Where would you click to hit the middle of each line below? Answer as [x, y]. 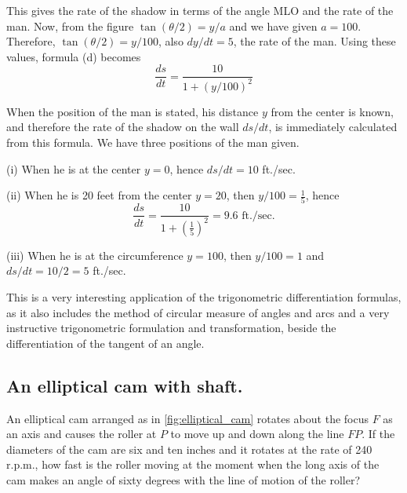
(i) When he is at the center [74, 168]
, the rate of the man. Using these [314, 41]
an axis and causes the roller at [82, 434]
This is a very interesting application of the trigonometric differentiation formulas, [204, 297]
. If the [378, 434]
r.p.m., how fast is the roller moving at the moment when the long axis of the [193, 464]
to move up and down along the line [257, 434]
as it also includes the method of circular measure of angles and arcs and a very [198, 312]
